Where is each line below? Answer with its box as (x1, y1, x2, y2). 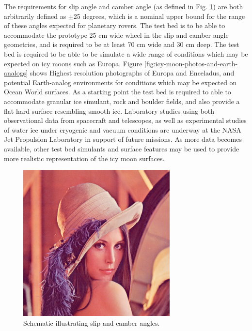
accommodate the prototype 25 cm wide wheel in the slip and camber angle (4, 30, 229, 40)
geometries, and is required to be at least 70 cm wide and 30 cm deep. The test (4, 39, 239, 49)
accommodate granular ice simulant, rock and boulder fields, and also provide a (4, 96, 240, 106)
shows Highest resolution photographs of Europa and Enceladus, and (30, 68, 235, 78)
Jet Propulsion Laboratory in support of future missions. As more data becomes (4, 134, 242, 144)
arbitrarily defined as (4, 11, 66, 21)
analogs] (4, 68, 28, 78)
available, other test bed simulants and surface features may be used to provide (4, 143, 239, 153)
